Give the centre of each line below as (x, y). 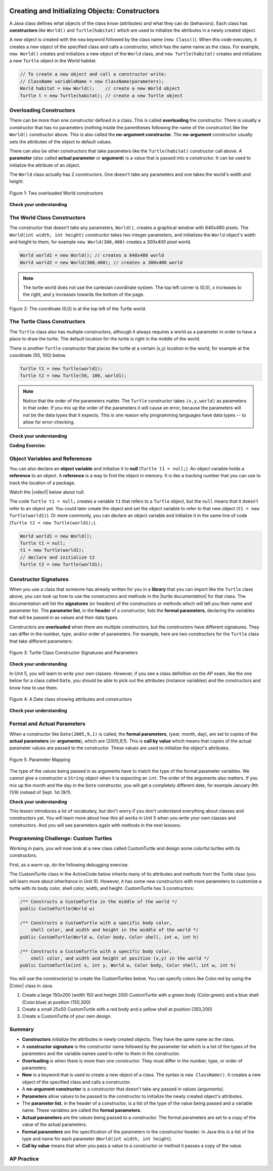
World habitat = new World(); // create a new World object (100, 88)
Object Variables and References (51, 459)
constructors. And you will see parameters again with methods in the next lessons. (95, 825)
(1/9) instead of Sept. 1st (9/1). (40, 792)
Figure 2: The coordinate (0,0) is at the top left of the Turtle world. (78, 309)
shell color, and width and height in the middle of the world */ (115, 930)
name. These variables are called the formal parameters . (82, 1110)
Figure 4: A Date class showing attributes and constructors (71, 699)
